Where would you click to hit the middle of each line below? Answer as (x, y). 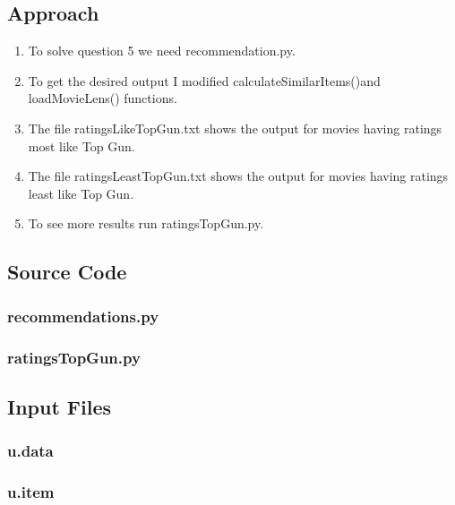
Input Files (60, 406)
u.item (31, 491)
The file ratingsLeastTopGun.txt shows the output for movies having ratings (238, 176)
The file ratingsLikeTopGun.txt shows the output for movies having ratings (235, 128)
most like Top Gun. (82, 146)
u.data (30, 451)
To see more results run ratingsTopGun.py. (146, 223)
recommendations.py (83, 316)
